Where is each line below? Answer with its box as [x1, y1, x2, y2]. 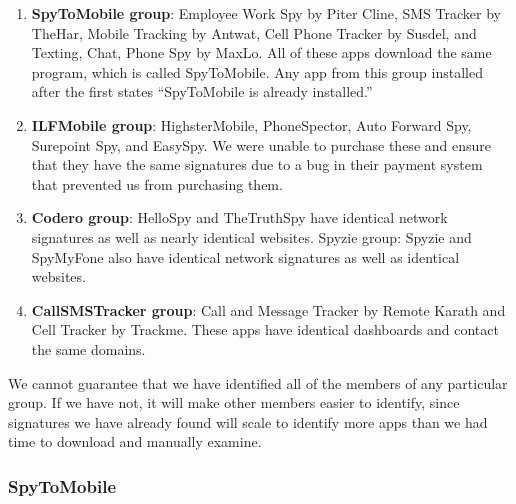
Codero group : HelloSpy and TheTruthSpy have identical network [31, 207, 448, 228]
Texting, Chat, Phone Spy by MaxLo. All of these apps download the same [31, 42, 492, 63]
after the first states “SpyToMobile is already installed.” [31, 81, 373, 102]
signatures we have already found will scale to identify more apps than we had [8, 411, 488, 432]
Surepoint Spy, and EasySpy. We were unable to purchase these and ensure [31, 134, 491, 155]
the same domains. [31, 338, 146, 359]
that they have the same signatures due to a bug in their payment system [31, 154, 483, 175]
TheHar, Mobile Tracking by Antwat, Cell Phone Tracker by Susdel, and [31, 22, 477, 43]
